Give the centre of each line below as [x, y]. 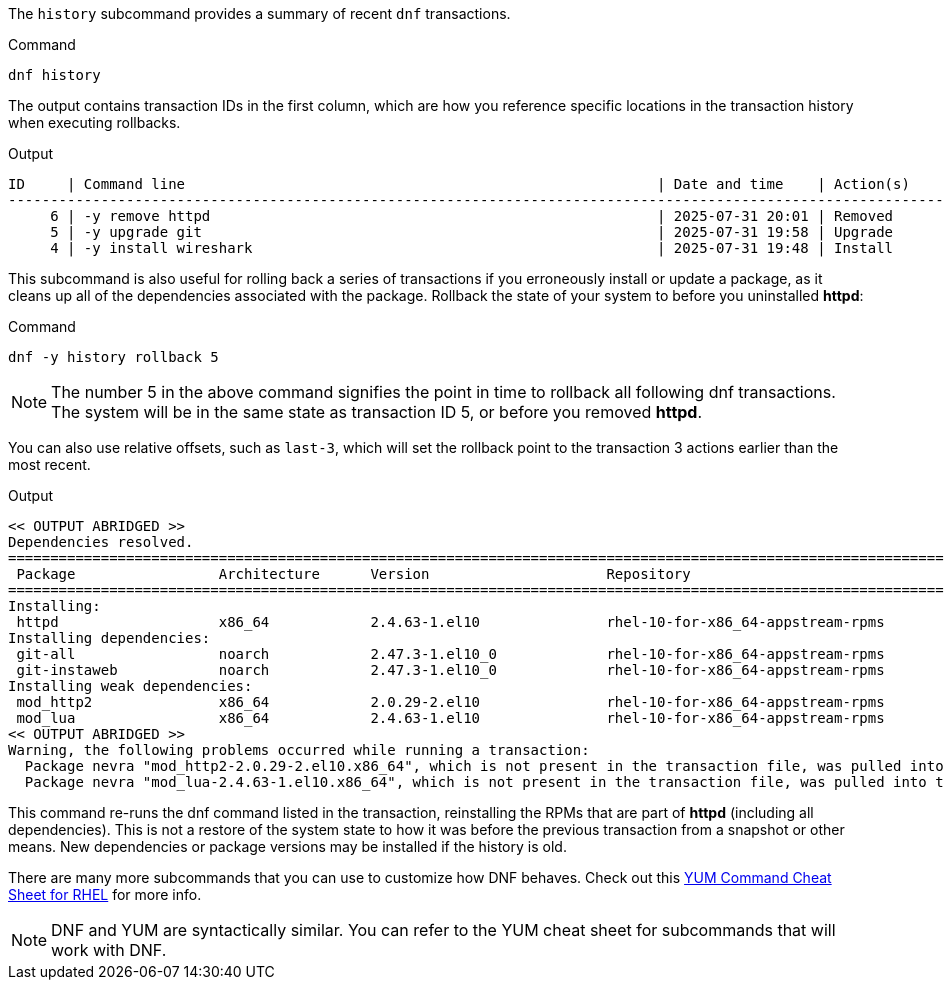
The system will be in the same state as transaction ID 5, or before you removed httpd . [377, 412]
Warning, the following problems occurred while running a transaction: [299, 750]
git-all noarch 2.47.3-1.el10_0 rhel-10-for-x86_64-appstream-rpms [450, 654]
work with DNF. [109, 950]
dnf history [54, 75]
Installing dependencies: [109, 638]
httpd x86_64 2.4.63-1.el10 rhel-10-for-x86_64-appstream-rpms [450, 622]
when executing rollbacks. [94, 122]
